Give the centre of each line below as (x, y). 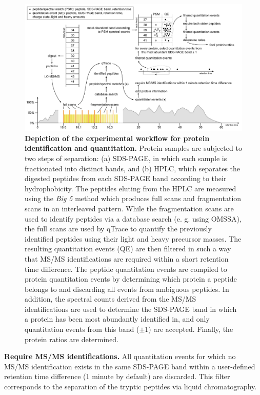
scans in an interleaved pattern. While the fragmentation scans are (129, 208)
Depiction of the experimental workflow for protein (117, 138)
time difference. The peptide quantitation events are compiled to (126, 269)
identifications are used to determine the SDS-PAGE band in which (131, 309)
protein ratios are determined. (72, 339)
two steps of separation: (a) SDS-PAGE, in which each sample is (126, 158)
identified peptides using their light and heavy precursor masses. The (133, 238)
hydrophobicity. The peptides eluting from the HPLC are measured (131, 188)
